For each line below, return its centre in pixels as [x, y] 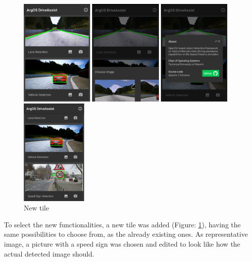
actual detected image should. [49, 253]
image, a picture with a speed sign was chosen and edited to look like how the [122, 244]
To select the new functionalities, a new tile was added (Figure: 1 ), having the [123, 224]
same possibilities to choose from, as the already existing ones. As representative [126, 234]
